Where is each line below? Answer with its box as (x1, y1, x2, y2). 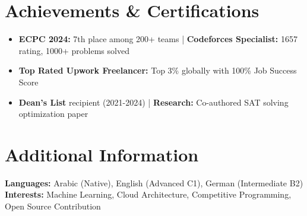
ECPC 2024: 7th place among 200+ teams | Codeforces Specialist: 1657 (18, 33, 297, 45)
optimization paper (18, 107, 88, 120)
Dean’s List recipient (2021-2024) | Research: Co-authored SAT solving (18, 96, 289, 108)
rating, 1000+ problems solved (18, 44, 129, 56)
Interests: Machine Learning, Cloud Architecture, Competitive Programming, (5, 188, 292, 201)
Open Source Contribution (5, 200, 101, 212)
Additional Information (5, 142, 199, 166)
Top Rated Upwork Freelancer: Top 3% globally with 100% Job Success (18, 64, 297, 77)
